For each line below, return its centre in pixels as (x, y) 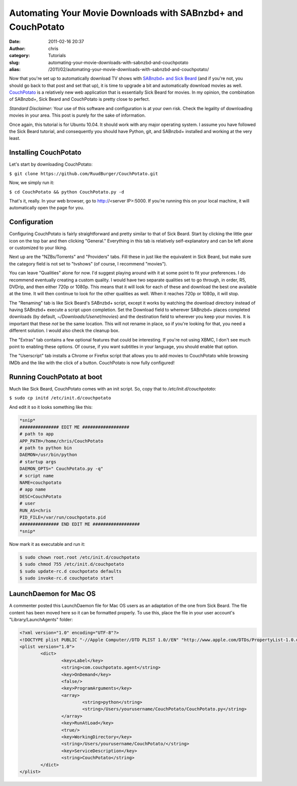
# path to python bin (46, 448)
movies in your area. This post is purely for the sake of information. (77, 115)
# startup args (38, 462)
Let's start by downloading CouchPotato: (51, 164)
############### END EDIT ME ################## (80, 524)
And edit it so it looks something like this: (51, 407)
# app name (33, 490)
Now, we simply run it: (32, 183)
